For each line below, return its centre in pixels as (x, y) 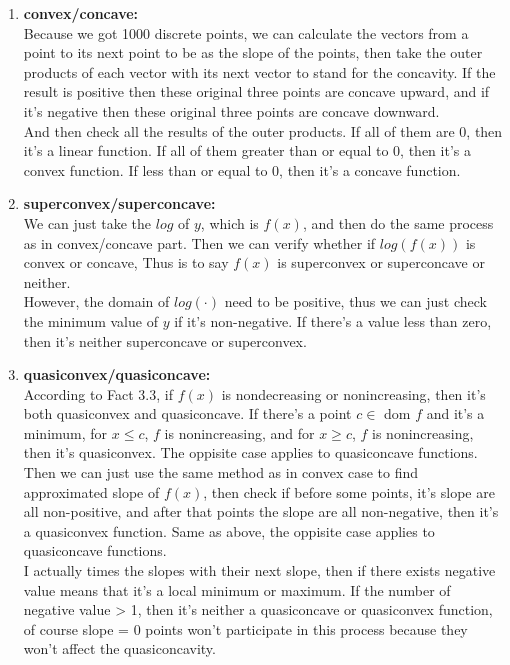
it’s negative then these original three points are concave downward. (231, 110)
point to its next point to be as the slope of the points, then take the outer (253, 52)
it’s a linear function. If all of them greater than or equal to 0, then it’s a (247, 150)
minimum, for (65, 432)
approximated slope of (91, 491)
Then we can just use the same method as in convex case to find (221, 472)
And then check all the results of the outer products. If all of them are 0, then (263, 130)
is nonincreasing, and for (239, 432)
